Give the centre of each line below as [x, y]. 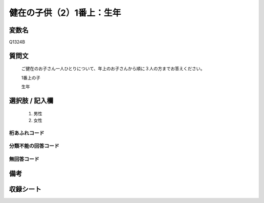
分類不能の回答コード [34, 146]
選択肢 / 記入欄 [31, 101]
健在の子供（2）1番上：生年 [65, 13]
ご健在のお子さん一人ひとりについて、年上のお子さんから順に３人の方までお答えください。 [113, 69]
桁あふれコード [27, 133]
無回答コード [24, 159]
